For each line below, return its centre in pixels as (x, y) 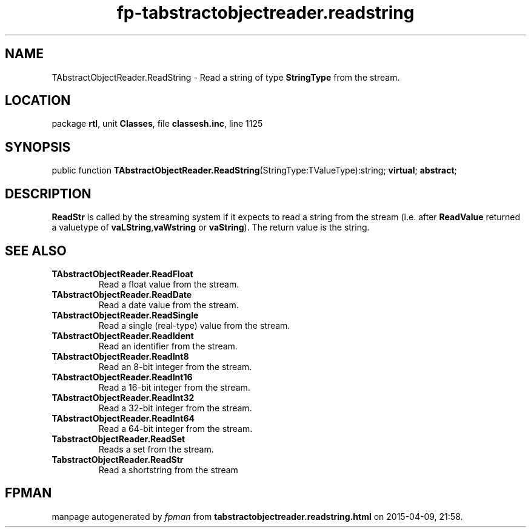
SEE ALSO (36, 251)
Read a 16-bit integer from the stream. (174, 387)
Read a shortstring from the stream (168, 470)
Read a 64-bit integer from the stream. (175, 428)
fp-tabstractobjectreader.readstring (265, 13)
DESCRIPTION (48, 194)
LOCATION (38, 101)
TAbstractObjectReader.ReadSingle (125, 315)
